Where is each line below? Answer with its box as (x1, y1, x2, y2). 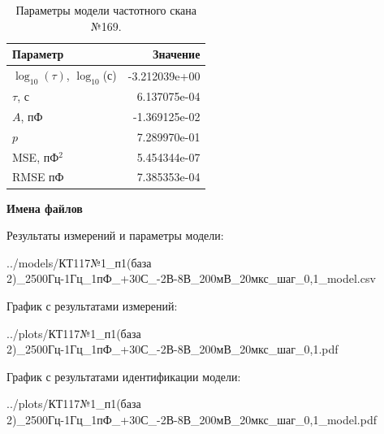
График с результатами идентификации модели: (6, 367, 241, 384)
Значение (153, 46, 201, 63)
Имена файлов (6, 199, 83, 216)
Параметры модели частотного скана (15, 2, 196, 18)
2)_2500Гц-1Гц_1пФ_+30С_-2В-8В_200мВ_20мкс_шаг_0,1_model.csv (6, 270, 376, 287)
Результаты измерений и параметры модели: (6, 227, 224, 244)
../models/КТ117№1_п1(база (6, 254, 152, 271)
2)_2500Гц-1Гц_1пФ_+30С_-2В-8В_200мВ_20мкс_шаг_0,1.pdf (6, 341, 339, 358)
